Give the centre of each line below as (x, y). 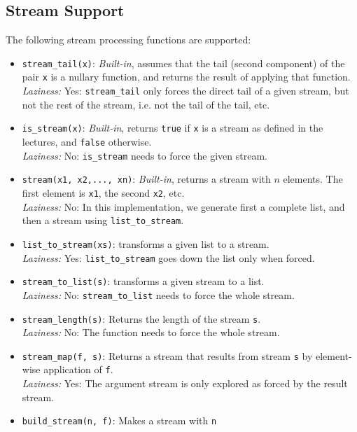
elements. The (313, 179)
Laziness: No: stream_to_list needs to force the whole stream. (158, 294)
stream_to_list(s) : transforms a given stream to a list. (143, 281)
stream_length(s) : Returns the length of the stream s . (141, 318)
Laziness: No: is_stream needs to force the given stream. (145, 155)
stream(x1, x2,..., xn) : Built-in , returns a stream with (146, 179)
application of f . (78, 369)
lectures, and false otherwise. (87, 142)
